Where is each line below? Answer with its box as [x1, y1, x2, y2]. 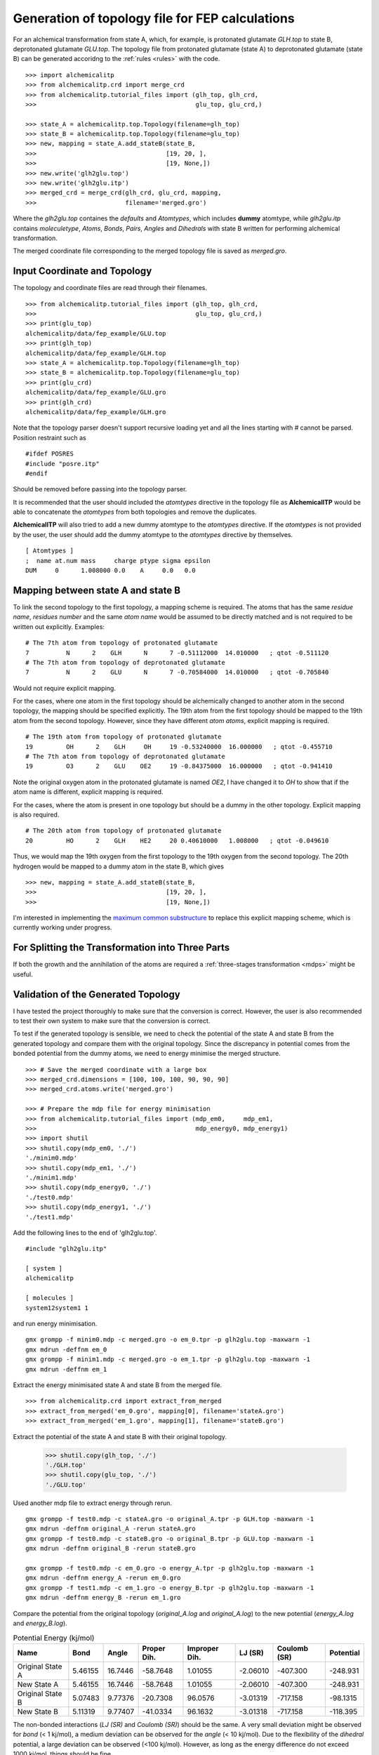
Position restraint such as [13, 433, 87, 442]
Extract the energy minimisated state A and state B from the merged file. [13, 1380, 222, 1389]
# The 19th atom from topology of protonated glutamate [25, 733, 222, 741]
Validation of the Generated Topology [13, 988, 180, 1000]
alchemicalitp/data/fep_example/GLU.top [25, 329, 166, 337]
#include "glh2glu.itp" [25, 1245, 107, 1253]
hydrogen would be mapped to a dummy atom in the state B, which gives [13, 862, 225, 870]
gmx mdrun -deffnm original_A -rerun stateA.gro [25, 1525, 196, 1533]
